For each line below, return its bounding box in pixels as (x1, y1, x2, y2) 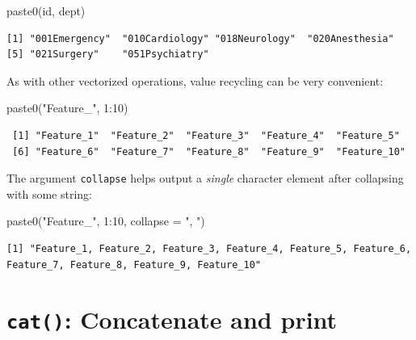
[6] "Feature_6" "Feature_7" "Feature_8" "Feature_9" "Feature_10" (12, 145, 405, 157)
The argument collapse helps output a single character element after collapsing (6, 170, 404, 187)
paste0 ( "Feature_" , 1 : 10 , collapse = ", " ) (6, 212, 205, 229)
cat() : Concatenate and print (6, 303, 338, 336)
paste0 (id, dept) (6, 2, 86, 19)
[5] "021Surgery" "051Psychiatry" (6, 48, 209, 61)
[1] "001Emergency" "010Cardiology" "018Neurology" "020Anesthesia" (6, 32, 394, 44)
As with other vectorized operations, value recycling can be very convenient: (6, 72, 384, 89)
